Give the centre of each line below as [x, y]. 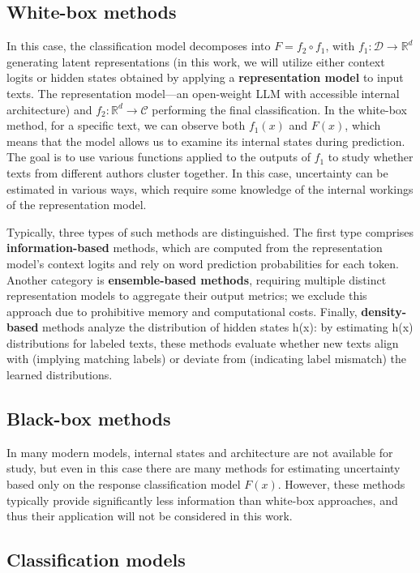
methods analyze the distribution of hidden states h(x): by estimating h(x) [228, 327]
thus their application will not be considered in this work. [150, 516]
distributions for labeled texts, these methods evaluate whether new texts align [203, 342]
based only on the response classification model [124, 484]
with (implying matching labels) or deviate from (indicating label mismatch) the [206, 359]
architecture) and [49, 109]
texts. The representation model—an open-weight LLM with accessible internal [203, 93]
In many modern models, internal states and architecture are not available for [200, 452]
